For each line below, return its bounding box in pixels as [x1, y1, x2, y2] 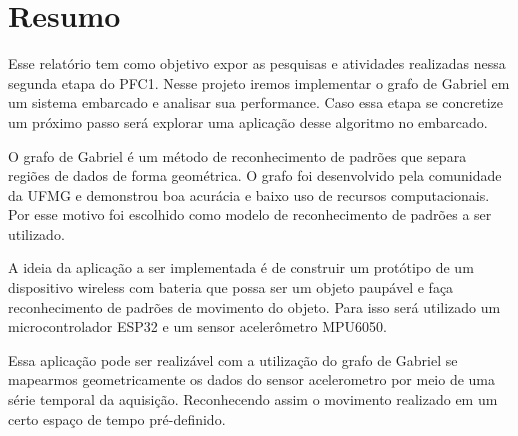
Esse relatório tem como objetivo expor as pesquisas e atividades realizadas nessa [8, 53, 506, 74]
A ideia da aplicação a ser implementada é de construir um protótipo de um [8, 257, 474, 278]
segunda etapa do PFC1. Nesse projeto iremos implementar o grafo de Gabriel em [8, 72, 510, 93]
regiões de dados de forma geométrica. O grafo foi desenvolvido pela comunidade [8, 165, 502, 186]
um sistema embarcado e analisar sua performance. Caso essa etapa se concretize [8, 92, 503, 113]
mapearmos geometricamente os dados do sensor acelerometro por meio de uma [8, 369, 496, 390]
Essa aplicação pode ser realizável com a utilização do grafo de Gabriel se [8, 349, 458, 370]
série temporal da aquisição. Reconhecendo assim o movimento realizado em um [8, 389, 498, 410]
